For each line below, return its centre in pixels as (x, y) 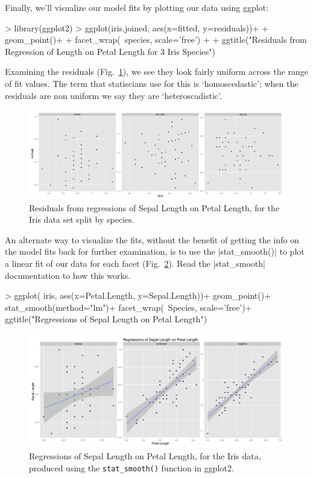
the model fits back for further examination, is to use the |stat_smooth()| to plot (155, 251)
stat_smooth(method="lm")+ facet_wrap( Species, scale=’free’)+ (128, 307)
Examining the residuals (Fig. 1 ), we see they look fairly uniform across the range (157, 72)
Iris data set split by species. (82, 219)
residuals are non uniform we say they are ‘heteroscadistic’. (113, 95)
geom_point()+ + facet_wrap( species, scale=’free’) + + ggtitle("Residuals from (156, 40)
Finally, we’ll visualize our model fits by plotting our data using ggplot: (137, 7)
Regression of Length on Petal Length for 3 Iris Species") (110, 51)
